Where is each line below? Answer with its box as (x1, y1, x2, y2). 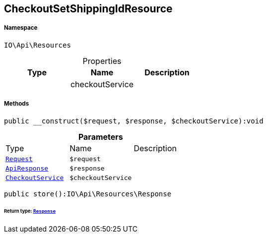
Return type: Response (4, 208, 56, 214)
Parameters (78, 131, 123, 142)
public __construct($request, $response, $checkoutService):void (4, 117, 264, 125)
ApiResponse (5, 164, 49, 172)
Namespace (4, 24, 38, 32)
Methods (4, 100, 29, 108)
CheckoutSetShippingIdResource (4, 2, 173, 15)
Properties (82, 56, 122, 66)
